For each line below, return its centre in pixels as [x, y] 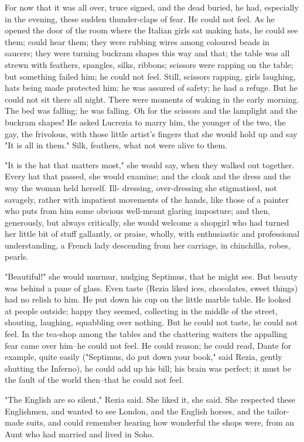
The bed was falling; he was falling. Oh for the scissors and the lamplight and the [151, 110]
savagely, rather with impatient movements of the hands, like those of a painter [147, 199]
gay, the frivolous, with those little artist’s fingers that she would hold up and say [151, 133]
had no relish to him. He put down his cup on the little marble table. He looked [148, 299]
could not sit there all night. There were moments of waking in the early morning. [152, 99]
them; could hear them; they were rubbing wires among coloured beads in [137, 41]
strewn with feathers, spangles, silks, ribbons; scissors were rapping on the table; [149, 64]
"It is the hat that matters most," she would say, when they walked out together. [150, 164]
